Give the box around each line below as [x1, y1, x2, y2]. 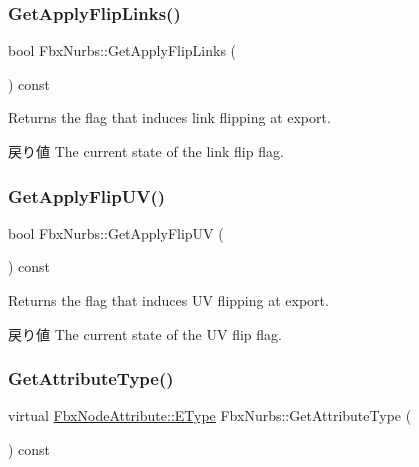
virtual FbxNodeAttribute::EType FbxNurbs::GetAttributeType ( [8, 405, 412, 426]
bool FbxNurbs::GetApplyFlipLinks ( [8, 40, 237, 61]
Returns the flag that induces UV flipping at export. [8, 290, 329, 310]
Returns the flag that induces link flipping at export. [8, 107, 331, 128]
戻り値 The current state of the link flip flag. [8, 141, 284, 161]
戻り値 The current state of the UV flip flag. [8, 323, 282, 344]
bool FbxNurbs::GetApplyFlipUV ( [8, 222, 224, 243]
